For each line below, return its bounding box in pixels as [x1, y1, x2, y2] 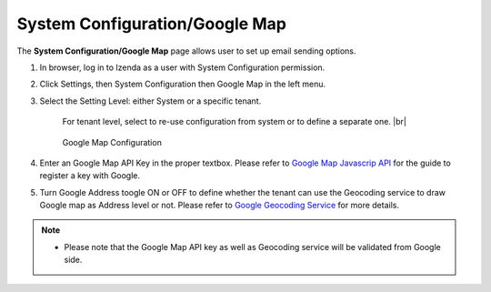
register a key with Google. [39, 170, 141, 181]
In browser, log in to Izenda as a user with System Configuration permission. [39, 62, 326, 73]
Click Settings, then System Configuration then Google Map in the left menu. [39, 78, 326, 90]
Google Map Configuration [62, 136, 163, 147]
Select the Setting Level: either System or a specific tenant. [39, 96, 262, 106]
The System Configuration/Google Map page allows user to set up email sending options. [16, 45, 356, 56]
